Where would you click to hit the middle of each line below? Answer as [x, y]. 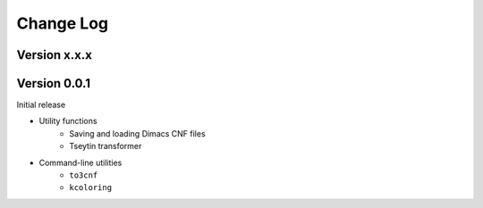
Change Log [63, 23]
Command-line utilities [80, 162]
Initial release [41, 105]
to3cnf [84, 175]
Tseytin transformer [106, 146]
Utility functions [68, 121]
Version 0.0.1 [54, 83]
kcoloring [90, 188]
